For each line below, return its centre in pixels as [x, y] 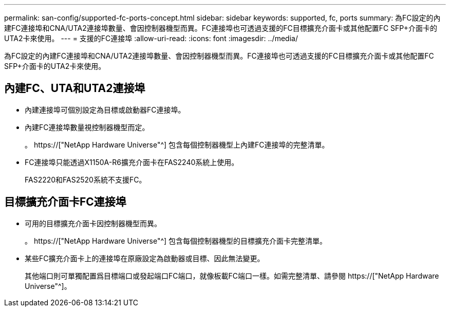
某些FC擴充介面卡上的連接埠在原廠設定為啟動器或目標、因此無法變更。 [145, 258]
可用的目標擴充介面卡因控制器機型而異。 [93, 223]
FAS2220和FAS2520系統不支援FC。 [86, 179]
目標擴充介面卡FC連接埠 [65, 202]
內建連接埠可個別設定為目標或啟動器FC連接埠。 [105, 109]
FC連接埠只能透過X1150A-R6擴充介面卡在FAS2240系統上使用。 [132, 162]
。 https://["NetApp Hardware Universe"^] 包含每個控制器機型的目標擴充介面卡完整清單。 [176, 241]
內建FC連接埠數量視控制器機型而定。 [87, 127]
